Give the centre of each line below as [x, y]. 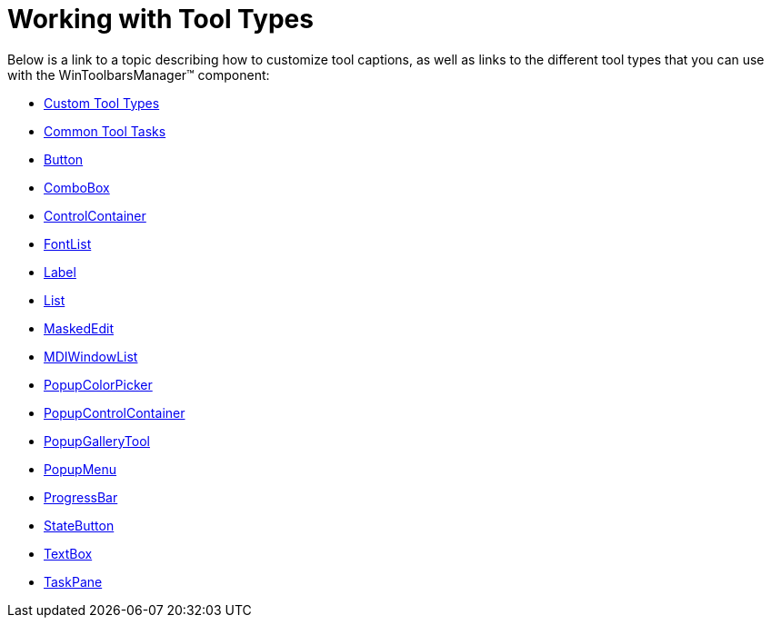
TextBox [68, 553]
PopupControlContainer [115, 412]
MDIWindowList [91, 356]
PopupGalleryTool [97, 441]
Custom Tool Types [102, 103]
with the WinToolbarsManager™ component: [139, 74]
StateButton [79, 525]
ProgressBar [81, 497]
